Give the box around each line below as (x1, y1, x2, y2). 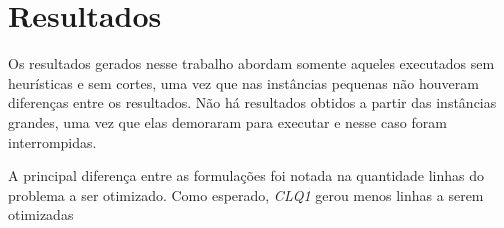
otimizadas (8, 204, 74, 225)
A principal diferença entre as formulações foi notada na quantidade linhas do (8, 165, 485, 186)
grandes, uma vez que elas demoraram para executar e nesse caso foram (8, 111, 447, 132)
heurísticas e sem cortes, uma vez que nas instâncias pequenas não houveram (8, 72, 479, 93)
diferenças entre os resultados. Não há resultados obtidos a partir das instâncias (8, 92, 497, 113)
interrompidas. (8, 131, 97, 152)
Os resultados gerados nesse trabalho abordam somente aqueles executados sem (8, 53, 495, 74)
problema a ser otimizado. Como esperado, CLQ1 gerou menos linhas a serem (8, 184, 484, 205)
